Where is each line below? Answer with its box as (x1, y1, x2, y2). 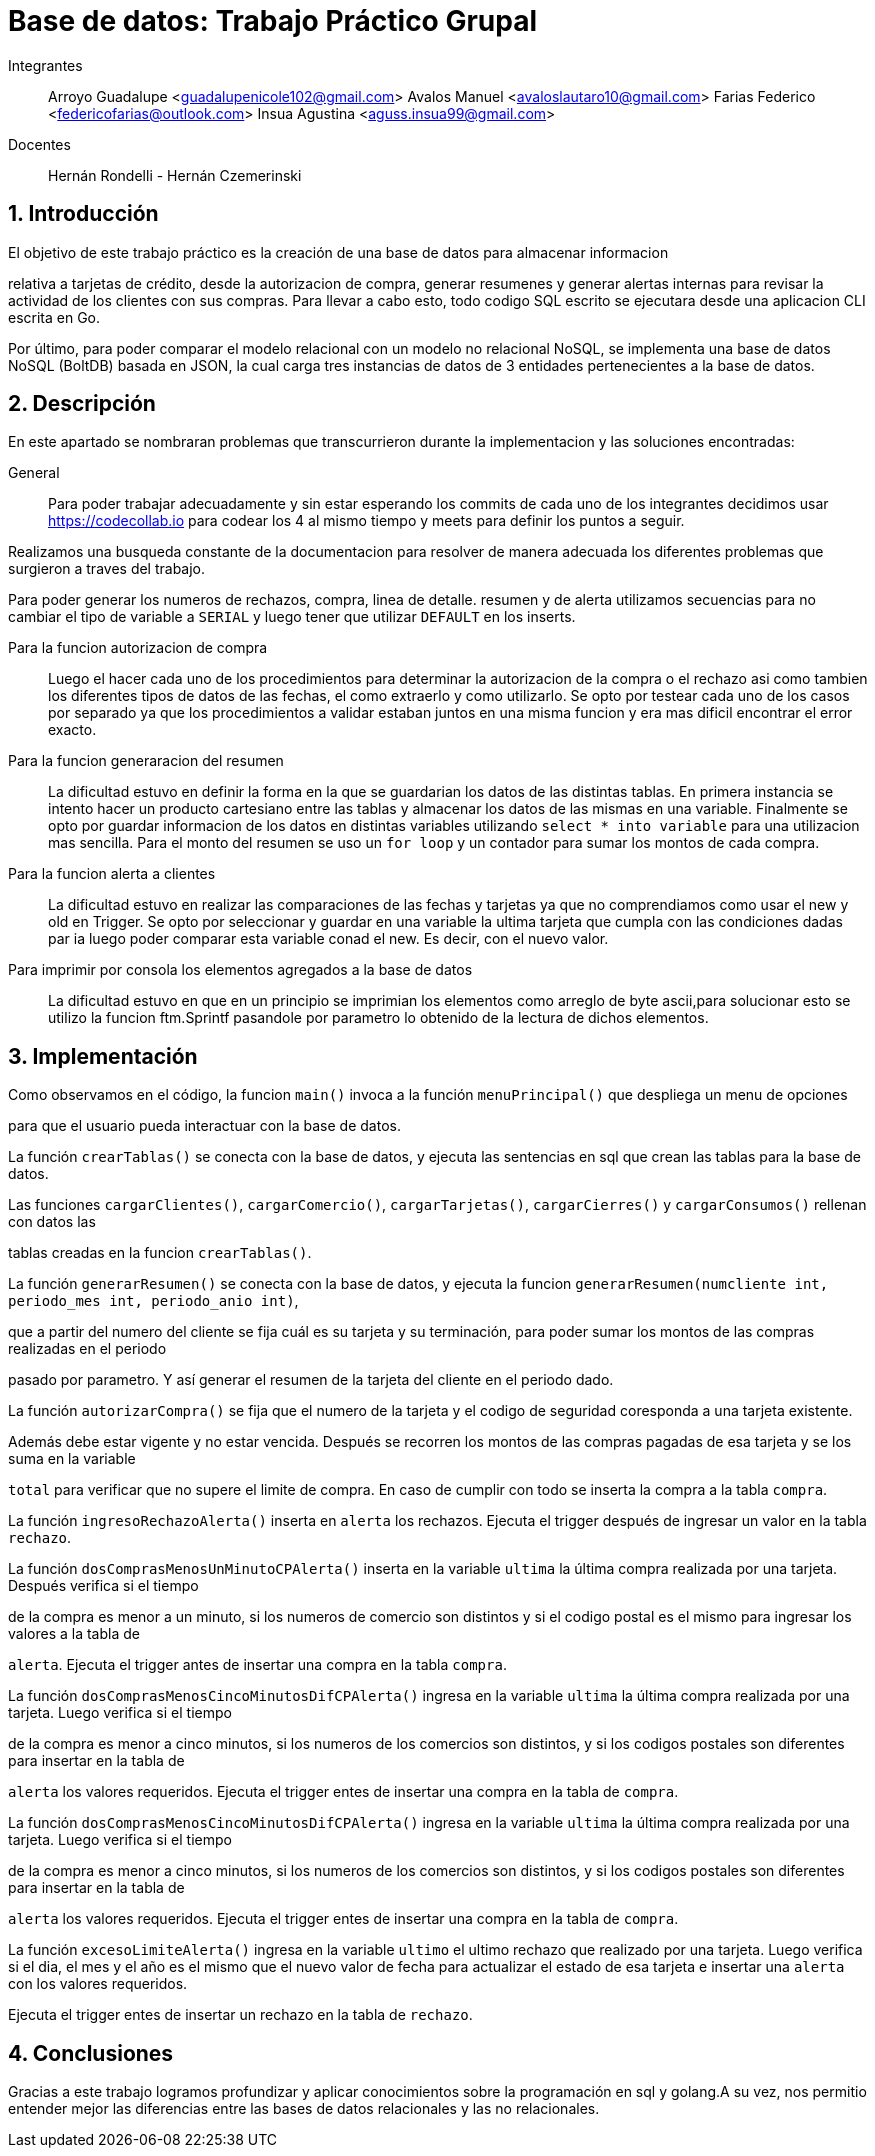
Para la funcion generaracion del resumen (8, 752, 284, 770)
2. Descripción (8, 391, 156, 417)
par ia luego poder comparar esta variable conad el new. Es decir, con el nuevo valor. (48, 930, 609, 948)
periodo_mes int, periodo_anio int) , (8, 1292, 299, 1310)
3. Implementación (8, 1043, 198, 1069)
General (8, 464, 60, 482)
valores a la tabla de (8, 1625, 140, 1643)
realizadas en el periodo (8, 1340, 167, 1358)
